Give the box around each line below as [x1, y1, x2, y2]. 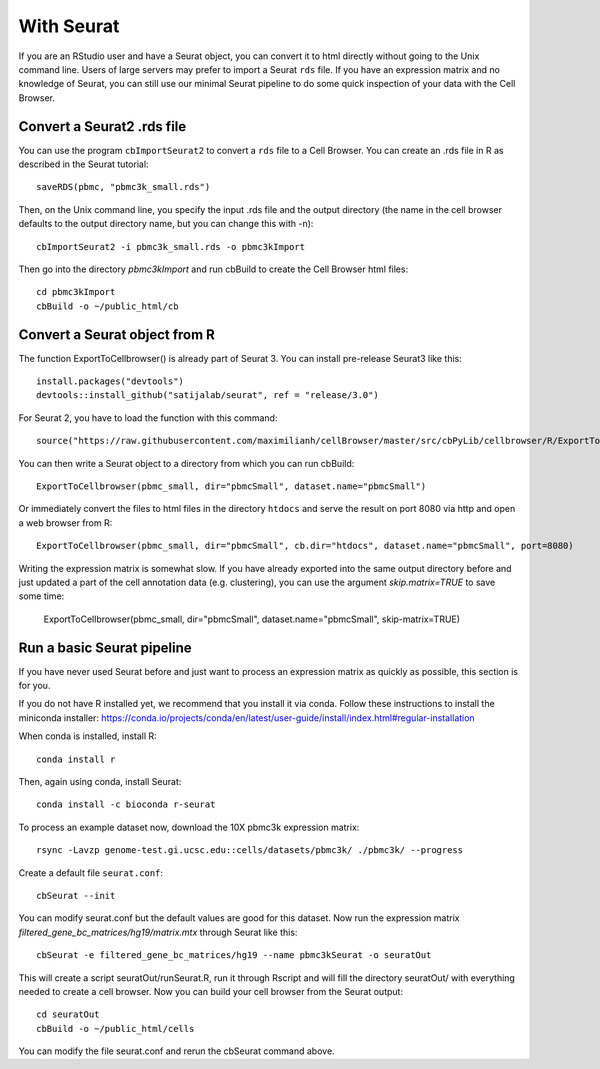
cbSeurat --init [36, 890, 116, 901]
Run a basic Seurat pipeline [18, 639, 192, 656]
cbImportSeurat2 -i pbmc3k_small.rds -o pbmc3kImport [36, 241, 305, 252]
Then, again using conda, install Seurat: [18, 775, 182, 787]
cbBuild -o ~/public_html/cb [36, 300, 179, 312]
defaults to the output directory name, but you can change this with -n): [18, 218, 314, 230]
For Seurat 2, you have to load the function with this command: [18, 411, 278, 424]
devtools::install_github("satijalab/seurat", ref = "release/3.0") [36, 390, 379, 401]
